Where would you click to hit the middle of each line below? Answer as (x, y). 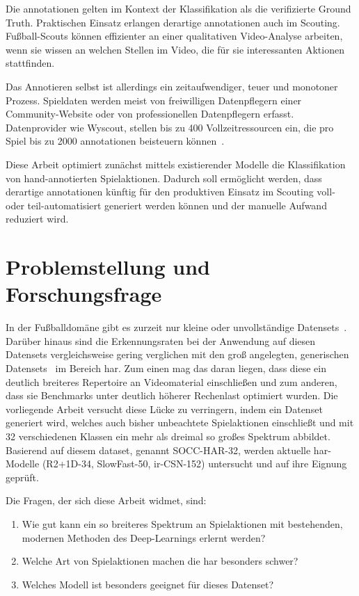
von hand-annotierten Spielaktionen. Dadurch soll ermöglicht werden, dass (164, 178)
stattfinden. (30, 63)
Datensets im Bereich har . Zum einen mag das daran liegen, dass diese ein (166, 368)
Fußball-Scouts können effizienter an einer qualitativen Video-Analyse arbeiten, (174, 36)
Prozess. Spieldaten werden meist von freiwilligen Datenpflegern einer (154, 100)
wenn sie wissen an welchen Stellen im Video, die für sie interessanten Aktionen (175, 49)
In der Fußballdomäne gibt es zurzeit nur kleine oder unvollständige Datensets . (176, 327)
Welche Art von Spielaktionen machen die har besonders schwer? (160, 561)
